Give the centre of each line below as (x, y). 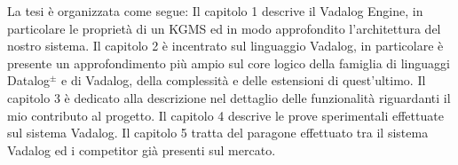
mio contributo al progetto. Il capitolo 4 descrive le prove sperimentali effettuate (225, 115)
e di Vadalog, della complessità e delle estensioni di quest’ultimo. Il (244, 80)
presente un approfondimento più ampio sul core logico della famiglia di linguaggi (229, 63)
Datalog (29, 80)
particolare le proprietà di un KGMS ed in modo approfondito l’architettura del (224, 28)
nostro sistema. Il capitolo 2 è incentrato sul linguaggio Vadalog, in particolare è (225, 46)
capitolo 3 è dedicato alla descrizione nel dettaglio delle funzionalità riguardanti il (229, 97)
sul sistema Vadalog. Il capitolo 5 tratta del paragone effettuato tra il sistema (218, 133)
